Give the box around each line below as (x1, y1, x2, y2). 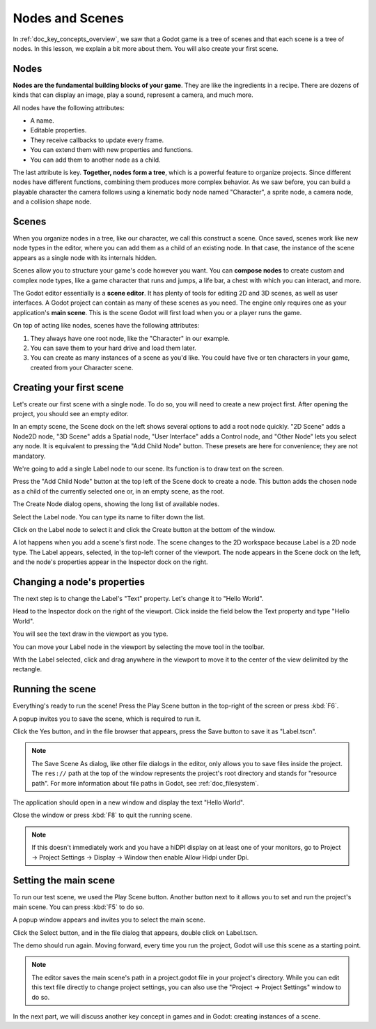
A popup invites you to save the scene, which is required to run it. (13, 715, 201, 723)
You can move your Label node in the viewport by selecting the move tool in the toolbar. (13, 642, 265, 651)
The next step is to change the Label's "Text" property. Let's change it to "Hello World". (13, 595, 264, 603)
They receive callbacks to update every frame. (30, 136, 164, 144)
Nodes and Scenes (13, 10, 125, 26)
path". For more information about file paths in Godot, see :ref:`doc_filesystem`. (31, 779, 259, 787)
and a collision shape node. (13, 197, 92, 206)
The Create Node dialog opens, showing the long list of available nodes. (13, 500, 219, 508)
